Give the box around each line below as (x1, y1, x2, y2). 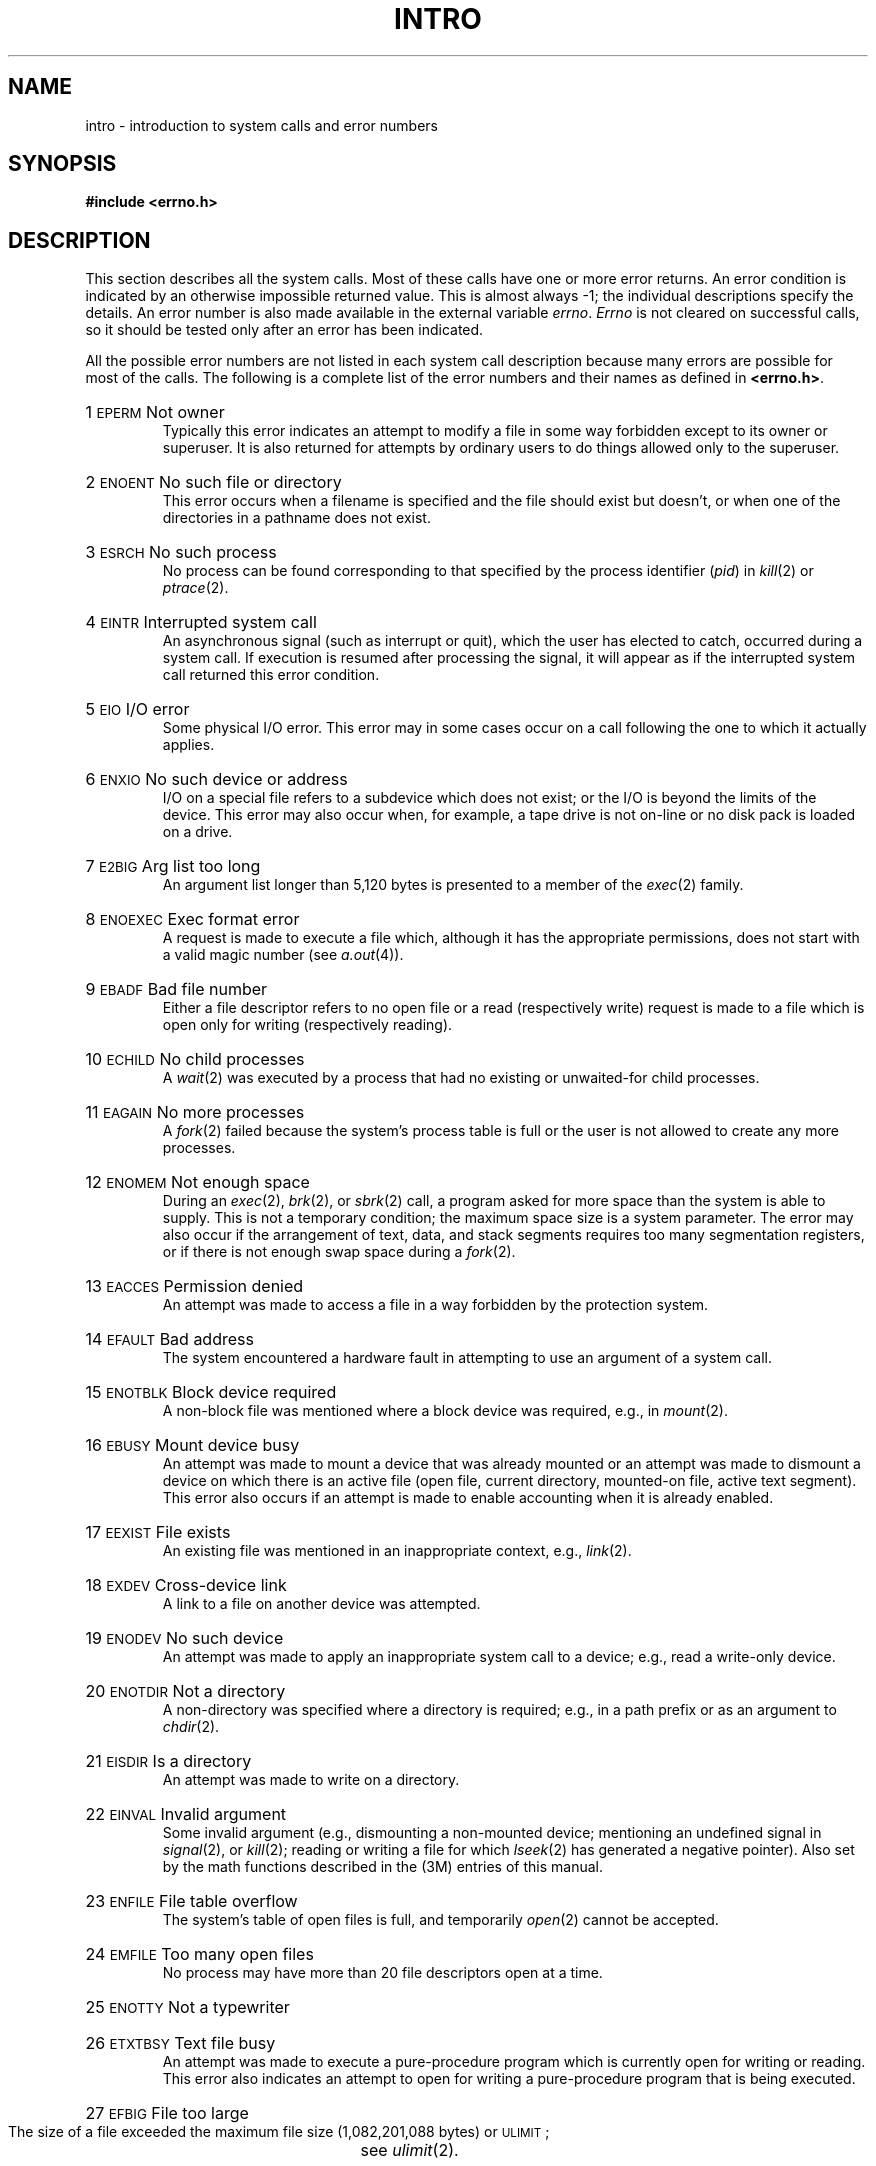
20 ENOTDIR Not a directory (85, 1681, 286, 1702)
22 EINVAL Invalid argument (85, 1804, 287, 1825)
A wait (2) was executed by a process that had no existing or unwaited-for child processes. (162, 1069, 760, 1087)
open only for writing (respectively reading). (162, 1016, 453, 1034)
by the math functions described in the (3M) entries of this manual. (162, 1858, 603, 1876)
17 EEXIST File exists (85, 1522, 231, 1543)
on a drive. (162, 823, 233, 841)
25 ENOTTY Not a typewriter (85, 1997, 290, 2018)
